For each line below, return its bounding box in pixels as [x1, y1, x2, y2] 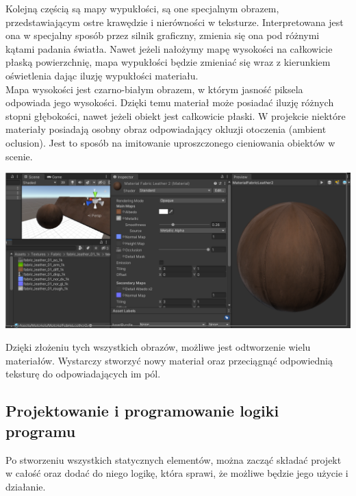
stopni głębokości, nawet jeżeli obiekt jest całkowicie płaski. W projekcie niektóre [5, 108, 346, 123]
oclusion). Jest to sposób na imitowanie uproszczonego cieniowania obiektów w [5, 135, 335, 149]
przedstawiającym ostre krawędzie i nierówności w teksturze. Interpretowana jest [5, 14, 344, 29]
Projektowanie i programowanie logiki [5, 400, 279, 421]
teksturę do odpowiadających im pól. [5, 367, 161, 381]
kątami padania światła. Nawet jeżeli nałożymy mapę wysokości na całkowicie [5, 41, 333, 55]
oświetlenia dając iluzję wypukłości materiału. [5, 68, 199, 82]
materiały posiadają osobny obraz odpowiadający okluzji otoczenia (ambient [5, 122, 327, 136]
